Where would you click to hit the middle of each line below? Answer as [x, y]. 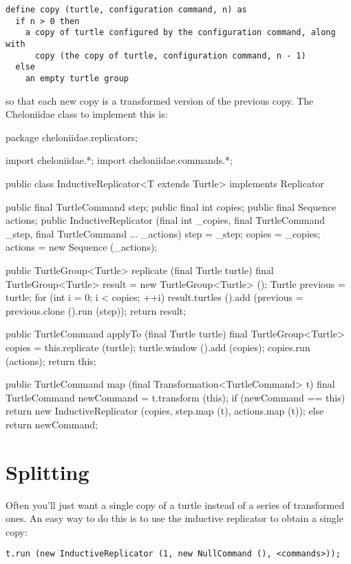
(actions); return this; [51, 361]
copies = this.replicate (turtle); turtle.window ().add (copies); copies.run [158, 347]
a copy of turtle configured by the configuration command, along [180, 33]
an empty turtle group [77, 78]
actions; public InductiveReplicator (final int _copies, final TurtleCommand [166, 220]
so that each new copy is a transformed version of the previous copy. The [160, 100]
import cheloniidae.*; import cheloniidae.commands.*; [119, 160]
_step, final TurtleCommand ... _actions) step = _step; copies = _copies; [163, 233]
